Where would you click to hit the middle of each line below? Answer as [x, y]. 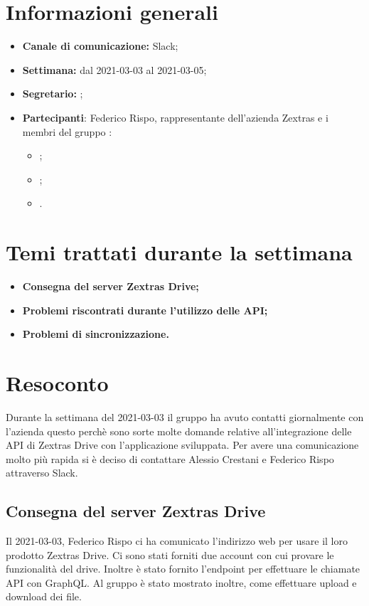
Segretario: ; [53, 94]
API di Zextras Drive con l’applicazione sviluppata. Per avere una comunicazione [182, 445]
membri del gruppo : [67, 131]
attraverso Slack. [42, 473]
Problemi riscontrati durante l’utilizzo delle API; [145, 310]
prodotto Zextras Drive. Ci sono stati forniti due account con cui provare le [170, 554]
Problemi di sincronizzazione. [96, 334]
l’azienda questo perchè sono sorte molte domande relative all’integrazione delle [179, 431]
